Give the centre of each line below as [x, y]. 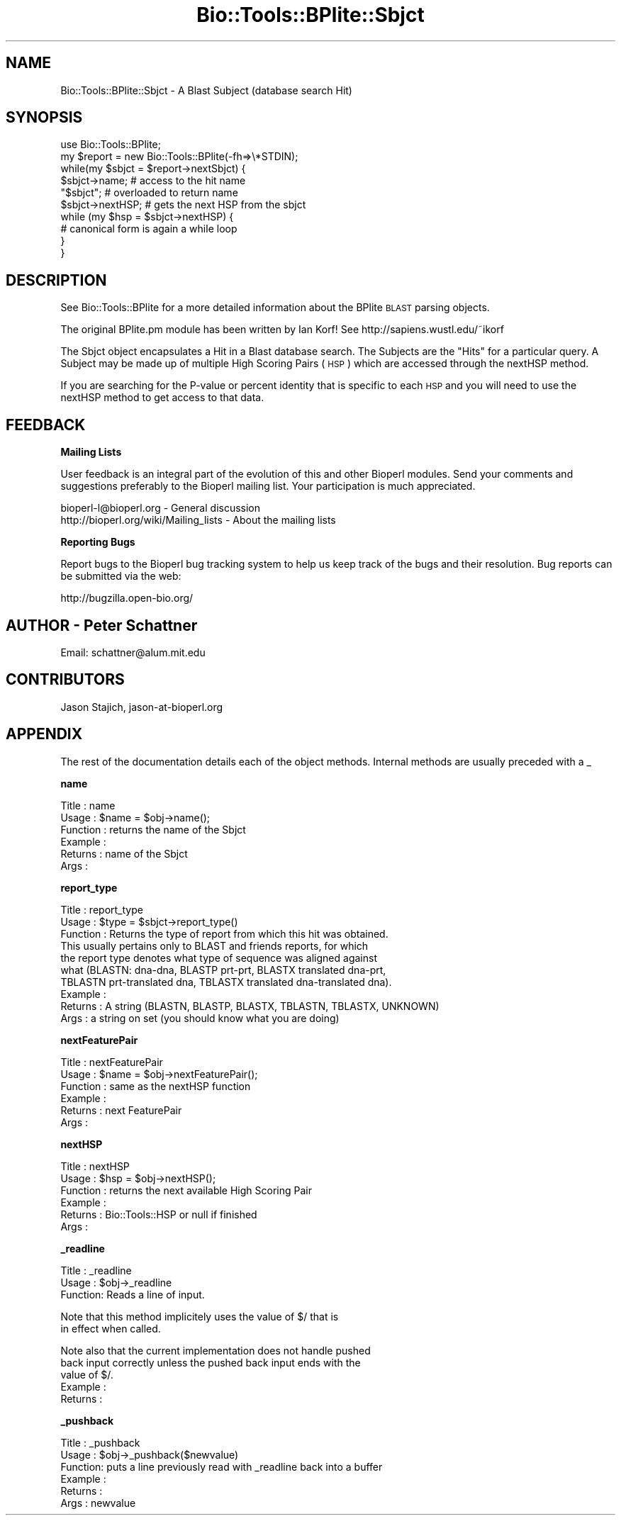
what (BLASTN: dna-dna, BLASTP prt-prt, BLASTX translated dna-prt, [223, 970]
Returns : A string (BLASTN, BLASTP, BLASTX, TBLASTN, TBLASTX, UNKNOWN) [250, 1006]
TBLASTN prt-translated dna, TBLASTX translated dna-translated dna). [226, 982]
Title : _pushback [100, 1442]
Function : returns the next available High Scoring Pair [186, 1190]
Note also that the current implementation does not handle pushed [216, 1350]
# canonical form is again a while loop [149, 229]
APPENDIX [44, 734]
